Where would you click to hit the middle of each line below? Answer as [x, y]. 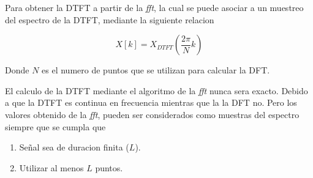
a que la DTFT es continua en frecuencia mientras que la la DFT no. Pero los [151, 102]
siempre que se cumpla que [55, 126]
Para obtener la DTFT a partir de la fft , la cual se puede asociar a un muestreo [154, 7]
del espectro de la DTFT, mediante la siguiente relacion [110, 19]
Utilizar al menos [51, 167]
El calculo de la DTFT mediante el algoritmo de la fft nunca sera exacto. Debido [156, 90]
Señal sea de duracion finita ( [74, 147]
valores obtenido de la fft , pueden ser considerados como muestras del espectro [152, 114]
